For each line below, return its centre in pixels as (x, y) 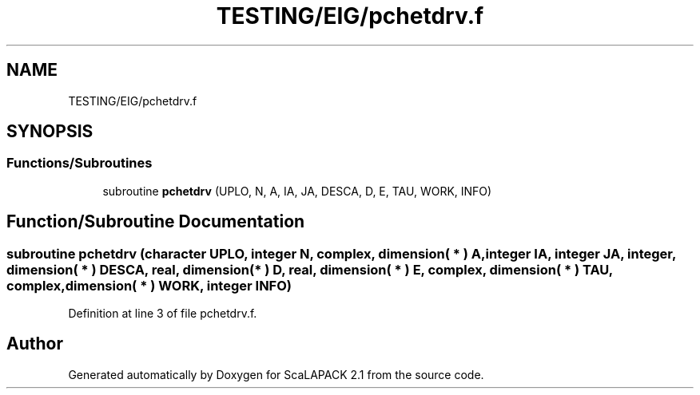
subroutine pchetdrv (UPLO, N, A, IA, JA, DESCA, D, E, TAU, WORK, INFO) (297, 191)
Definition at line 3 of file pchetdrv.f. (163, 314)
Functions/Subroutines (80, 163)
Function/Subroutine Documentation (156, 222)
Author (35, 344)
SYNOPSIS (50, 132)
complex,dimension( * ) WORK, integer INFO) (149, 285)
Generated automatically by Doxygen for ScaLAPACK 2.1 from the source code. (276, 374)
